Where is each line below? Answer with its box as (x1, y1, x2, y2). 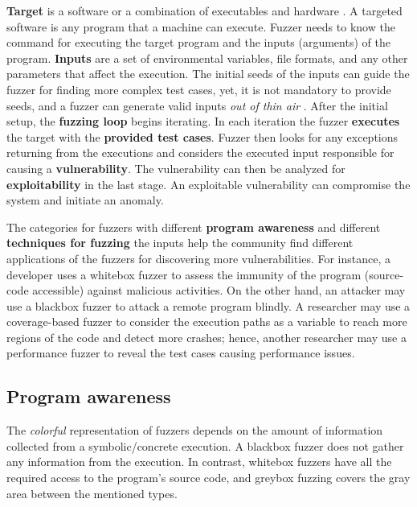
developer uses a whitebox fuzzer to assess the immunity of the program (6, 266, 362, 282)
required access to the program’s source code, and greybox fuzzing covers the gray (6, 469, 411, 486)
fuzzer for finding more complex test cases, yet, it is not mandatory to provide (6, 80, 391, 97)
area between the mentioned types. (6, 484, 178, 501)
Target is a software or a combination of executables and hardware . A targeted (6, 2, 403, 19)
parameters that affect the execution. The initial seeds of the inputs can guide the (6, 65, 410, 82)
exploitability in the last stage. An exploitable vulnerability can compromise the (6, 175, 411, 192)
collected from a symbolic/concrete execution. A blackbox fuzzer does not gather (6, 437, 404, 454)
